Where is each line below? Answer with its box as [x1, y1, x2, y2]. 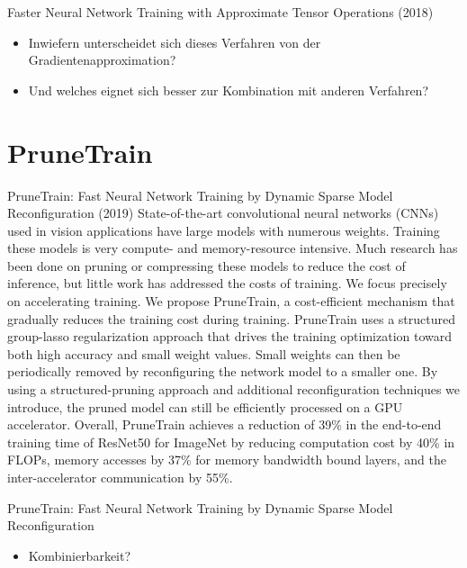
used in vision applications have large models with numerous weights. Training [7, 221, 440, 239]
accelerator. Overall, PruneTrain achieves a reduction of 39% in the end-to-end [7, 415, 442, 434]
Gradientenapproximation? [28, 50, 176, 69]
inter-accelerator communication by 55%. [7, 468, 233, 486]
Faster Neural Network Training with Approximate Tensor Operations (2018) [7, 3, 434, 21]
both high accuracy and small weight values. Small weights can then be [7, 344, 400, 363]
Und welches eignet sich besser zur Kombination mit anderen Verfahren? [28, 80, 429, 99]
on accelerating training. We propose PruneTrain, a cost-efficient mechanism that [7, 292, 455, 311]
